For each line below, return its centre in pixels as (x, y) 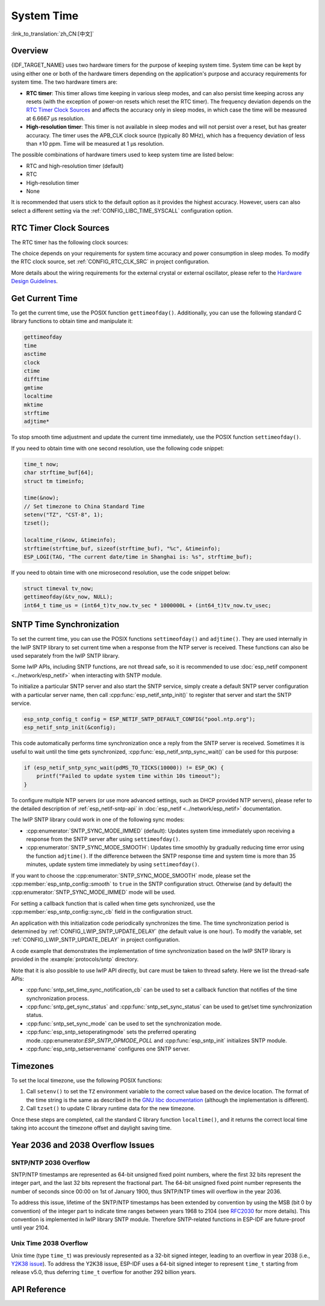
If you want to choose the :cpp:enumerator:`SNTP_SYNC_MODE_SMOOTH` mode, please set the (131, 875)
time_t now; (42, 464)
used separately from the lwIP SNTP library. (65, 656)
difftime (37, 379)
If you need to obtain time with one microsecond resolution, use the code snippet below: (121, 573)
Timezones (32, 1066)
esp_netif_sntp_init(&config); (70, 728)
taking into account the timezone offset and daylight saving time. (91, 1128)
